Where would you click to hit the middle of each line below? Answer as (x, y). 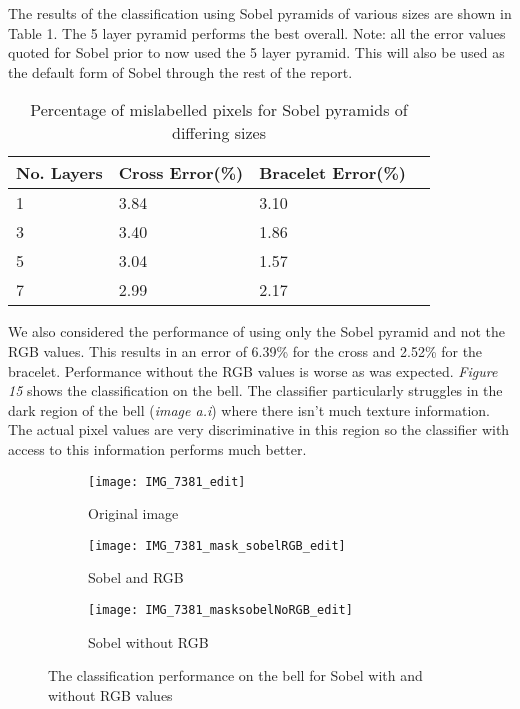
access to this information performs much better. (157, 448)
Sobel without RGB (148, 641)
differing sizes (219, 133)
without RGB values (110, 694)
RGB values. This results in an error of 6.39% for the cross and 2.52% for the (245, 350)
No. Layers (59, 173)
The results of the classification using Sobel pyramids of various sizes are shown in (260, 13)
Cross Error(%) (181, 173)
